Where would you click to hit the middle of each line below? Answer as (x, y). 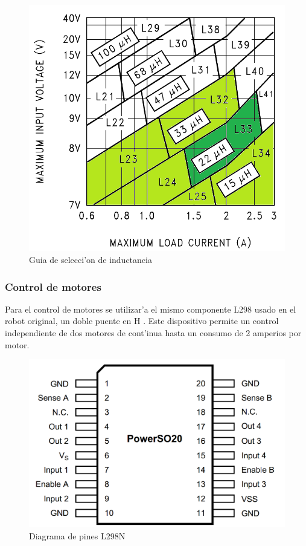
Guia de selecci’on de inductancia (91, 260)
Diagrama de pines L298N (77, 535)
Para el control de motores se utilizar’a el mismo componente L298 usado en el (151, 309)
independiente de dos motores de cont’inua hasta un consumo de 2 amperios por (153, 333)
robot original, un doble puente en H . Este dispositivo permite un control (142, 321)
